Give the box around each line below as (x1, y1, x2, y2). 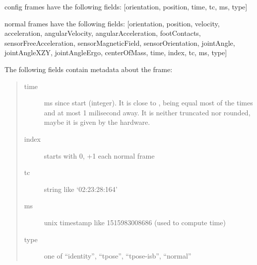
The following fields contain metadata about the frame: (4, 64, 173, 74)
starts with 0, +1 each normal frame (44, 150, 155, 161)
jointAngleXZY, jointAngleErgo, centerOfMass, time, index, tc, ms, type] (4, 47, 227, 58)
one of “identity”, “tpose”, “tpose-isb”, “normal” (44, 251, 192, 261)
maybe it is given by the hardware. (44, 117, 150, 127)
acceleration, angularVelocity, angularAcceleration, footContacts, (4, 28, 201, 38)
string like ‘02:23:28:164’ (44, 183, 118, 194)
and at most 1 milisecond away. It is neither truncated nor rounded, (44, 107, 251, 117)
